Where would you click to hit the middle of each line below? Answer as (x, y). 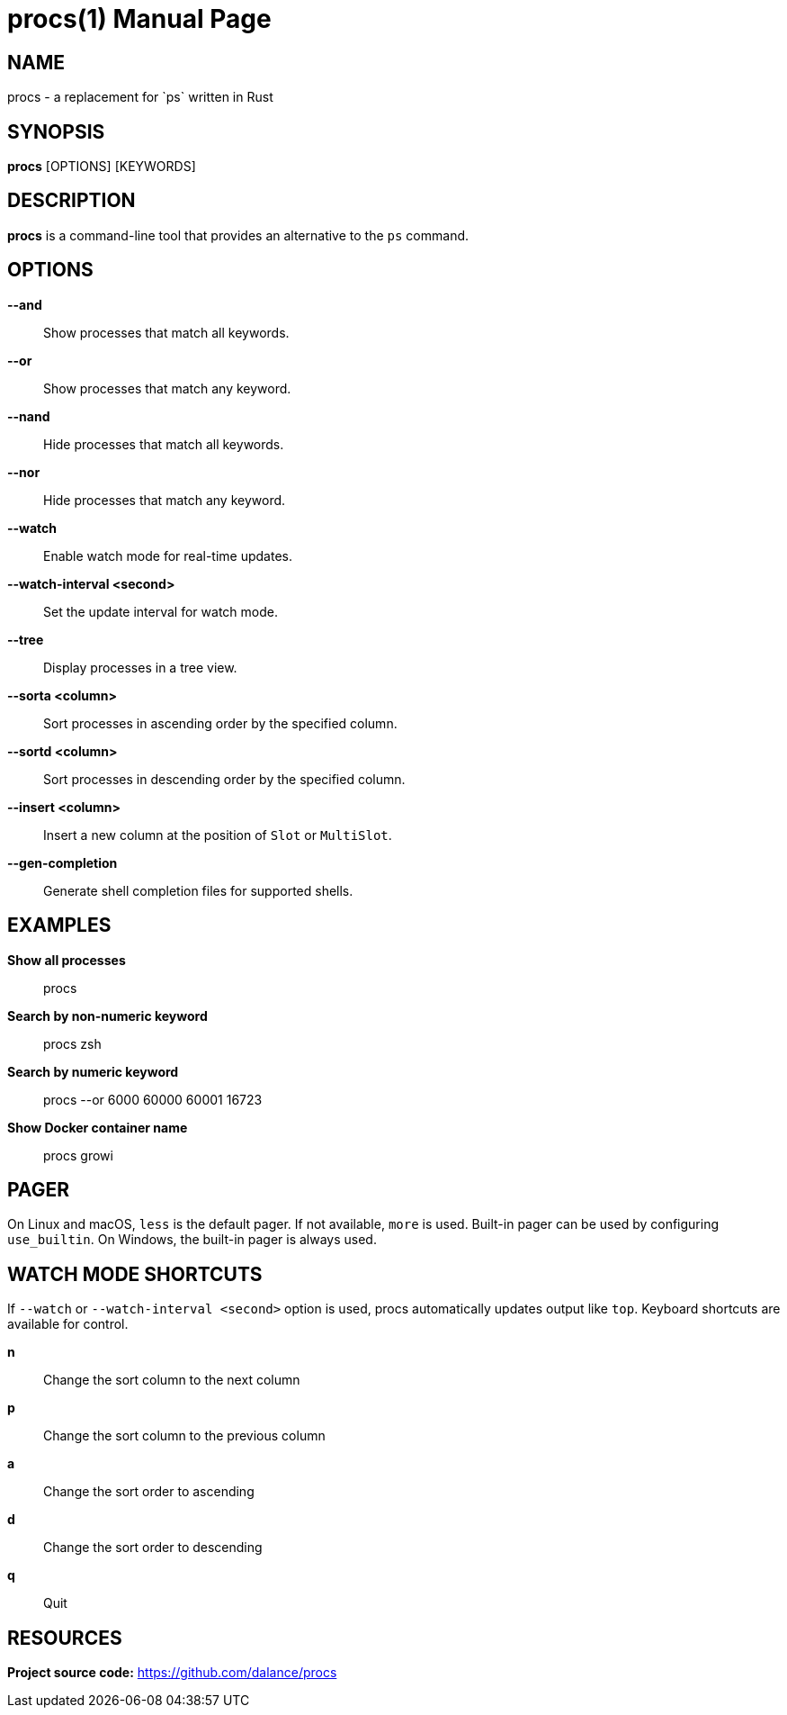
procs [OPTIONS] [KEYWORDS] (102, 167)
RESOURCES (65, 1638)
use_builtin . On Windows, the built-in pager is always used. (192, 1240)
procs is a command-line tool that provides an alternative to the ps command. (238, 235)
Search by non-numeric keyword (107, 1015)
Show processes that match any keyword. (167, 388)
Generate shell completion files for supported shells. (198, 890)
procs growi (78, 1155)
